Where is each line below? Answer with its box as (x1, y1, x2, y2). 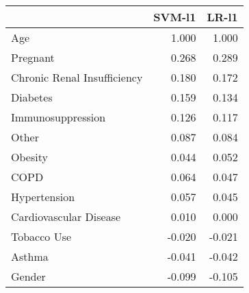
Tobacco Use (11, 228, 72, 244)
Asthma (11, 248, 49, 264)
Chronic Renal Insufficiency (11, 69, 143, 85)
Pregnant (11, 49, 55, 65)
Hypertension (11, 189, 75, 204)
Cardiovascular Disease (11, 209, 121, 224)
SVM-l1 (153, 9, 196, 25)
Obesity (11, 149, 48, 165)
